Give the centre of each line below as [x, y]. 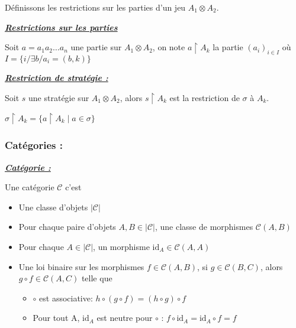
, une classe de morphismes [204, 227]
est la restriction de [205, 97]
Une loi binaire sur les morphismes [81, 266]
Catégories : [34, 145]
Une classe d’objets [53, 207]
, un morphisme [121, 246]
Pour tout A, [56, 318]
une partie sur [96, 47]
